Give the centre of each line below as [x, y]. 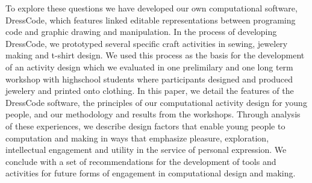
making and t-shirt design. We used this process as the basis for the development [155, 55]
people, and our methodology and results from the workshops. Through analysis [153, 114]
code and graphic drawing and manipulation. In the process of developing [141, 32]
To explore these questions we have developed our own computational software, [151, 8]
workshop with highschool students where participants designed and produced [149, 79]
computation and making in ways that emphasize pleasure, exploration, [137, 138]
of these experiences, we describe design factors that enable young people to [145, 126]
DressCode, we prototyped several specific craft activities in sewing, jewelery [147, 43]
